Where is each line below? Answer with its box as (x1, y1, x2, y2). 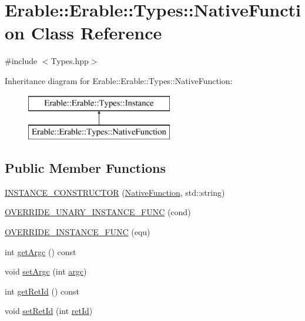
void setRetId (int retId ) (5, 305, 93, 317)
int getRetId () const (5, 285, 80, 297)
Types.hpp (51, 55, 89, 67)
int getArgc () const (5, 245, 76, 258)
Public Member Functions (5, 159, 166, 177)
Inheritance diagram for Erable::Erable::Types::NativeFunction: (5, 74, 233, 86)
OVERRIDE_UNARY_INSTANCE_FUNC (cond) (5, 206, 191, 218)
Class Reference (31, 21, 162, 45)
